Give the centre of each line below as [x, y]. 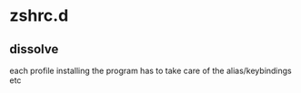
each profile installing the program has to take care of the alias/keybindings [151, 70]
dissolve [34, 49]
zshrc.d [39, 16]
